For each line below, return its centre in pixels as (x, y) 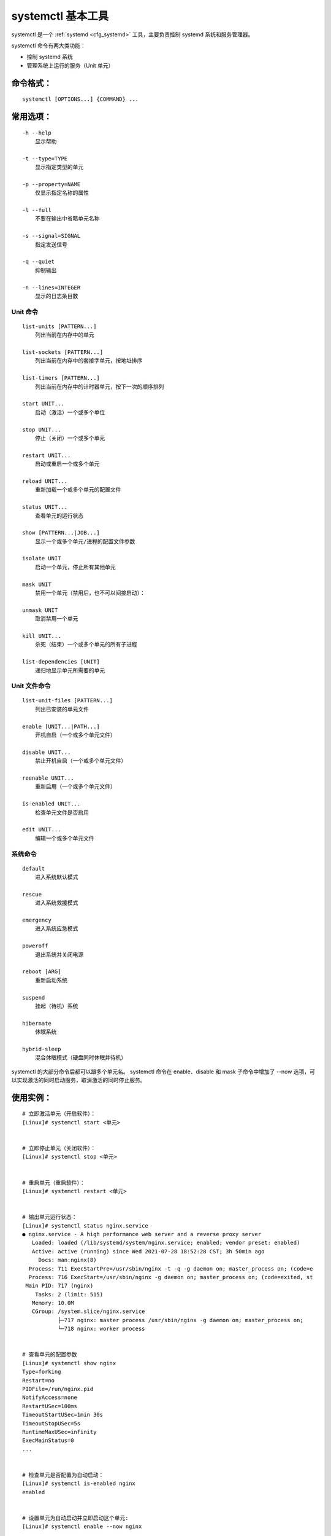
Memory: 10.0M (53, 1303)
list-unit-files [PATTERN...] (68, 701)
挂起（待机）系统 (56, 1006)
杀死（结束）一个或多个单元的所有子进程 (86, 645)
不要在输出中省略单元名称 (67, 219)
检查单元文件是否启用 (62, 812)
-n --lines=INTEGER (51, 288)
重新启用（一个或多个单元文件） (75, 787)
